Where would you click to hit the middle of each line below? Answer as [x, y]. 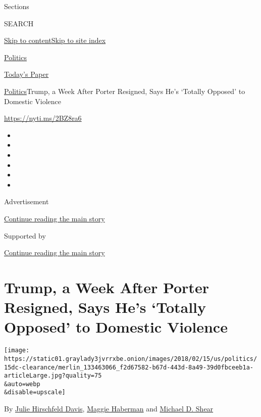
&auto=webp [22, 384]
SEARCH [19, 23]
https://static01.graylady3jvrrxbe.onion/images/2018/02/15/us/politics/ [131, 359]
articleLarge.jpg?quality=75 [53, 376]
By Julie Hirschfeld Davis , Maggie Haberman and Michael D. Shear [109, 409]
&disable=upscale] [35, 392]
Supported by [25, 235]
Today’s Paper [27, 74]
